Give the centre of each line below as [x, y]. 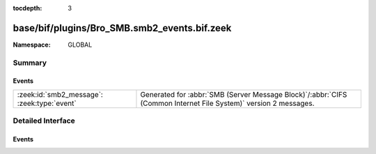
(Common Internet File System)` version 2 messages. [227, 103]
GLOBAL [80, 45]
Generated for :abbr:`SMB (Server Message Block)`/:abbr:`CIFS [244, 94]
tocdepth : [28, 8]
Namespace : [32, 45]
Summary [30, 63]
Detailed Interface [44, 121]
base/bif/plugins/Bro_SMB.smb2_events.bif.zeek [122, 28]
